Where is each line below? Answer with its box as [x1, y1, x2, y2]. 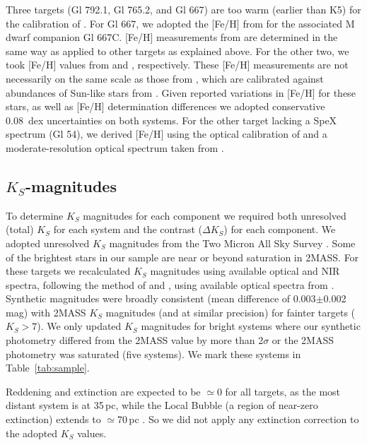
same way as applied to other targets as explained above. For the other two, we [6, 43, 349, 58]
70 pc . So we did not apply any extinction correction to [117, 412, 359, 427]
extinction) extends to [6, 412, 101, 427]
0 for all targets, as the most [216, 384, 341, 398]
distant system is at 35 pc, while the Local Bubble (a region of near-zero [6, 398, 318, 413]
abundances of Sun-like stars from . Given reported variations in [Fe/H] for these [6, 85, 356, 100]
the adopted [6, 425, 58, 440]
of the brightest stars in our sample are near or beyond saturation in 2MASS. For [6, 249, 359, 264]
